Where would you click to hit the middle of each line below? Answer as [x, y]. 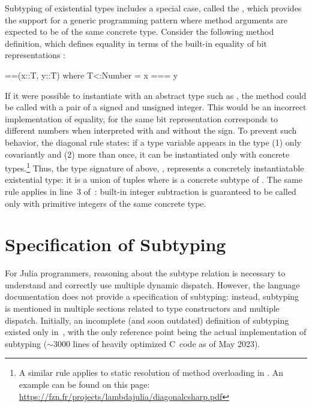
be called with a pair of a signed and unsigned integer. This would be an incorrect [156, 107]
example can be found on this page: [84, 385]
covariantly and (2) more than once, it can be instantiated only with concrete [147, 154]
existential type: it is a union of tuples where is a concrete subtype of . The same [154, 180]
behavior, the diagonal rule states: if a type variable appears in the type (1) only [153, 142]
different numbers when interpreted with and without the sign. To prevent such [151, 130]
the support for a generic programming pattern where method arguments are [146, 19]
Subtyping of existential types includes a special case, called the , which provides [153, 8]
